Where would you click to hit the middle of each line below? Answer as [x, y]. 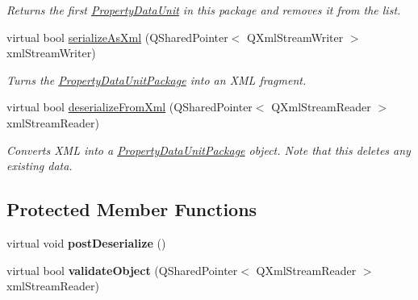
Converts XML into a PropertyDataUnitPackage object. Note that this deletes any [209, 150]
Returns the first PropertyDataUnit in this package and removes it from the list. [204, 10]
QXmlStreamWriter [295, 37]
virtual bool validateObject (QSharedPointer [122, 270]
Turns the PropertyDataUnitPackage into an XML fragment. [157, 79]
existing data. [40, 166]
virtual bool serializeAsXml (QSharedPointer [117, 37]
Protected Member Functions [132, 209]
